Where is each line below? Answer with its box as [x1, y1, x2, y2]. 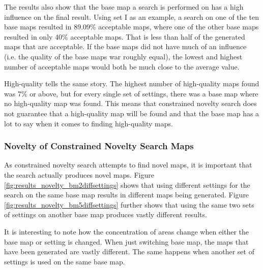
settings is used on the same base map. [4, 256, 125, 266]
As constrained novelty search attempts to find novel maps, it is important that [4, 159, 252, 170]
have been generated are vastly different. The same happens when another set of [4, 246, 254, 257]
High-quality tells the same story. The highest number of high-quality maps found [4, 78, 259, 89]
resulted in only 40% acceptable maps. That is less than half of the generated [4, 31, 245, 42]
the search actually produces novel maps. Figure [4, 169, 154, 180]
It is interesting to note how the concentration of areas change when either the [4, 226, 249, 237]
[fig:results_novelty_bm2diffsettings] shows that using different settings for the [4, 179, 250, 190]
